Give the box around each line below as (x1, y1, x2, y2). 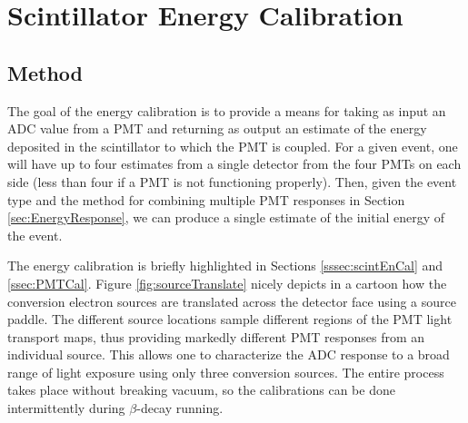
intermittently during (7, 398, 125, 418)
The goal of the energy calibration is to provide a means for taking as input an (7, 101, 446, 120)
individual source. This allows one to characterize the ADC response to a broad (7, 345, 450, 364)
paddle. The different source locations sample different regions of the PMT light (7, 310, 453, 329)
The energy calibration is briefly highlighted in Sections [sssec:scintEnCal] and (7, 256, 443, 275)
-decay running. (136, 398, 224, 418)
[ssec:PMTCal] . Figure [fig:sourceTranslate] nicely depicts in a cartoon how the (7, 273, 447, 292)
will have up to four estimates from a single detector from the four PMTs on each (7, 154, 462, 173)
